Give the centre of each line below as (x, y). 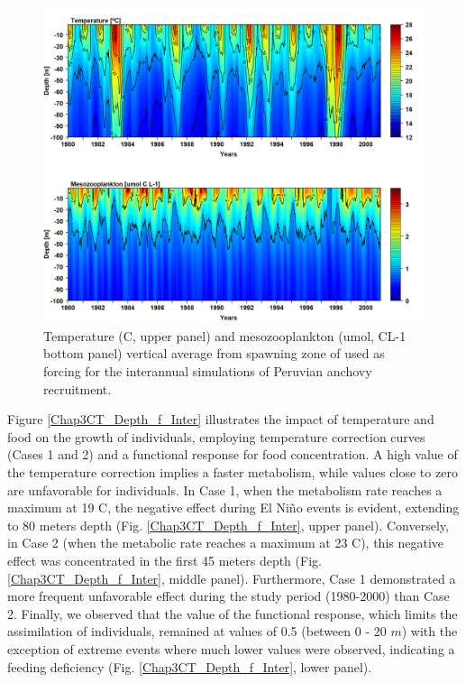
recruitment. (78, 388)
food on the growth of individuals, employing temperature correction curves (216, 436)
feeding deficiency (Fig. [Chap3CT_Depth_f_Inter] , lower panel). (190, 666)
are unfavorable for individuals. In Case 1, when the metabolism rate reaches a (225, 489)
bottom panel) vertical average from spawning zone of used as (214, 353)
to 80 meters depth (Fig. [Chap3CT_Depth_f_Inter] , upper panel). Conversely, (228, 525)
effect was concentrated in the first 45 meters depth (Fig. (164, 561)
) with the (429, 631)
